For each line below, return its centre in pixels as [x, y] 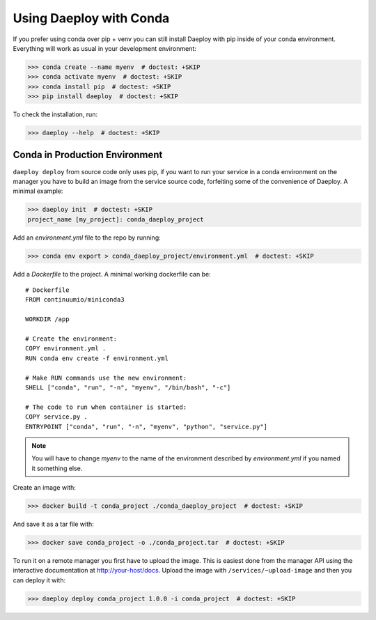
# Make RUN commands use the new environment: [106, 378]
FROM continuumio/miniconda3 [75, 300]
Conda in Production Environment [88, 155]
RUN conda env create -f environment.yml [97, 358]
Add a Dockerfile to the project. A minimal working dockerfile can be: [112, 274]
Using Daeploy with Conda [91, 18]
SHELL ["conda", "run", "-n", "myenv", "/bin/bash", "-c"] [128, 387]
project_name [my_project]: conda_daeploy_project [116, 219]
